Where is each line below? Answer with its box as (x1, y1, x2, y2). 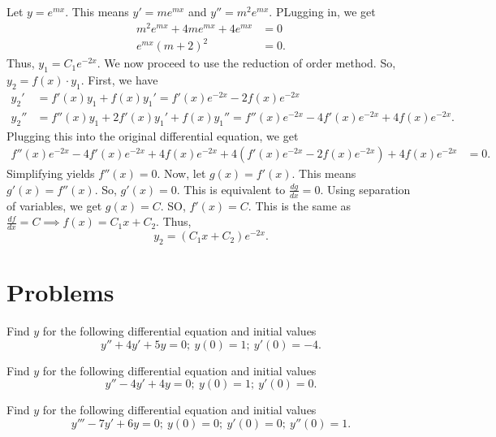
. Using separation (320, 180, 411, 197)
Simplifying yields (6, 165, 95, 182)
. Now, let (157, 165, 206, 182)
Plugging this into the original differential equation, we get (6, 127, 299, 144)
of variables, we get (6, 197, 102, 214)
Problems (6, 275, 114, 309)
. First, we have (80, 71, 158, 89)
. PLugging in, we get (269, 3, 376, 19)
